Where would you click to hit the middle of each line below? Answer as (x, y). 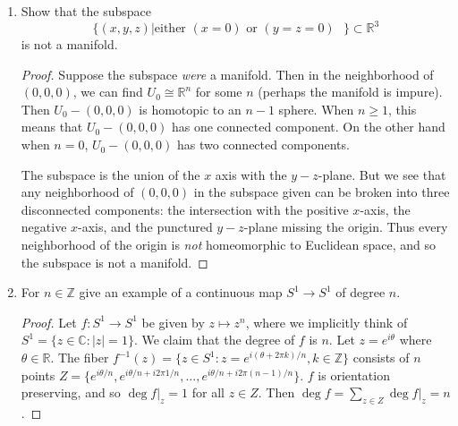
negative (44, 227)
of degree (360, 292)
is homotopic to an (190, 109)
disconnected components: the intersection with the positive (185, 209)
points (38, 375)
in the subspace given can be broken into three (322, 192)
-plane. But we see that (382, 174)
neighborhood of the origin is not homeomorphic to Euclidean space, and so (228, 245)
